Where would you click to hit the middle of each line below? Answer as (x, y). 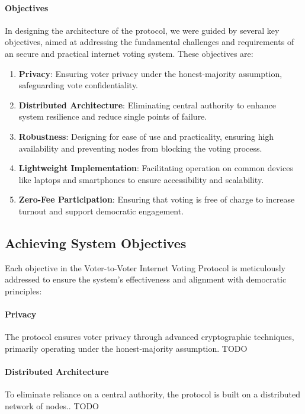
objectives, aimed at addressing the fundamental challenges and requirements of (150, 42)
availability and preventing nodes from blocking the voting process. (140, 148)
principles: (23, 291)
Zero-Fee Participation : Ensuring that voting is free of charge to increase (157, 199)
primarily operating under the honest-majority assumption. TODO (126, 348)
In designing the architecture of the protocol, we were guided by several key (142, 30)
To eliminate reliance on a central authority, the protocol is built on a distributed (152, 394)
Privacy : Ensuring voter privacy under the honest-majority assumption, (150, 73)
